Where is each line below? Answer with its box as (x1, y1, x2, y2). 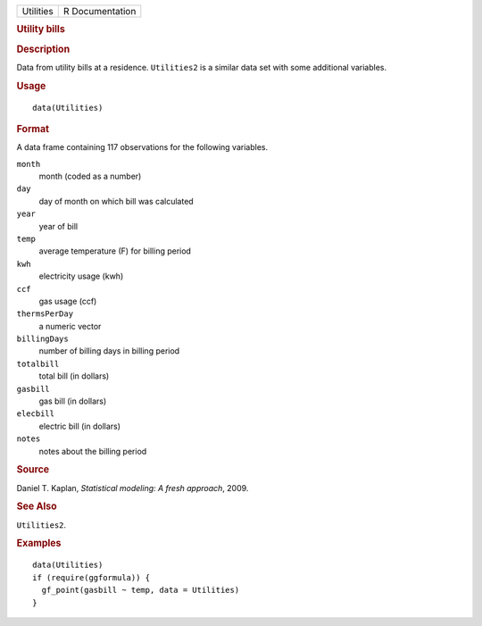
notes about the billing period (38, 446, 147, 456)
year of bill (38, 221, 79, 231)
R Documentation (62, 5, 137, 17)
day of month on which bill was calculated (38, 196, 194, 206)
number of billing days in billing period (38, 346, 180, 356)
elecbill (16, 409, 55, 419)
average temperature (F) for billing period (38, 246, 192, 256)
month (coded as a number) (38, 171, 142, 182)
